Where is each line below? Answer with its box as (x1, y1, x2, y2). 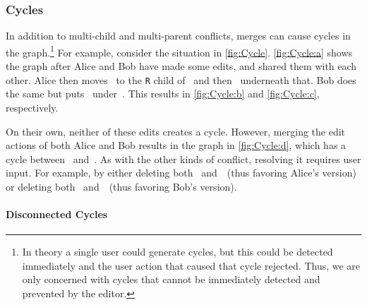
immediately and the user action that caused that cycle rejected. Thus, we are (22, 258, 361, 273)
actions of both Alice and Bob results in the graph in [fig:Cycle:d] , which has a (6, 138, 347, 152)
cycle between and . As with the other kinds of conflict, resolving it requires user (6, 151, 361, 166)
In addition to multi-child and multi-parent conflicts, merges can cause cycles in (6, 28, 351, 43)
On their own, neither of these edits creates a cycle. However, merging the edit (6, 124, 346, 138)
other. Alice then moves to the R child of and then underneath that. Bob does (6, 72, 356, 87)
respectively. (6, 100, 59, 114)
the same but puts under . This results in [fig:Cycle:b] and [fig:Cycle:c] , (6, 86, 320, 101)
